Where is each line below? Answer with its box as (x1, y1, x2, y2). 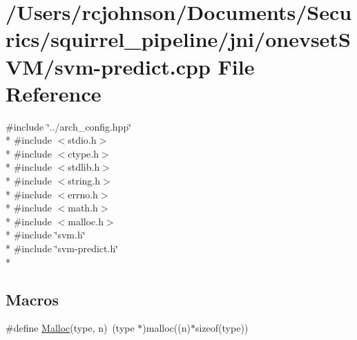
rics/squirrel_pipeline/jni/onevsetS (6, 25, 351, 53)
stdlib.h (68, 160, 100, 174)
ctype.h (68, 146, 99, 160)
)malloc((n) (142, 321, 191, 335)
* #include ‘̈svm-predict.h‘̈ (6, 241, 119, 256)
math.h (68, 200, 98, 215)
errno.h (68, 187, 98, 201)
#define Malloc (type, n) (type (6, 321, 135, 335)
